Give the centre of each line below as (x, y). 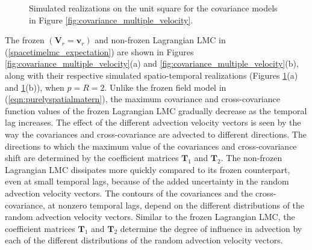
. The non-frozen (251, 158)
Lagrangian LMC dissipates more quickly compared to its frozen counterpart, (148, 169)
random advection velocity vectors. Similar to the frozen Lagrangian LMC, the (150, 217)
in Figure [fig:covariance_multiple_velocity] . (111, 20)
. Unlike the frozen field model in (165, 87)
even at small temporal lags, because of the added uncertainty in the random (147, 181)
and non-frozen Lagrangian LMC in (160, 40)
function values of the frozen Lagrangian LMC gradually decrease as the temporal (156, 110)
